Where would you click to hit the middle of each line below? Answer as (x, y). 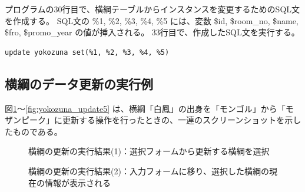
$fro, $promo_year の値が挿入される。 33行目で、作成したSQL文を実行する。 (152, 32)
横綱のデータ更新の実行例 (79, 83)
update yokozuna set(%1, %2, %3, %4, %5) (87, 52)
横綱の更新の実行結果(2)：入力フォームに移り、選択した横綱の (149, 171)
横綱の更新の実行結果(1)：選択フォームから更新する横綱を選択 (149, 151)
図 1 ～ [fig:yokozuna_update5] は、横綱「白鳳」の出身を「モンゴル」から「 (145, 108)
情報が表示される (77, 182)
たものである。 (34, 131)
